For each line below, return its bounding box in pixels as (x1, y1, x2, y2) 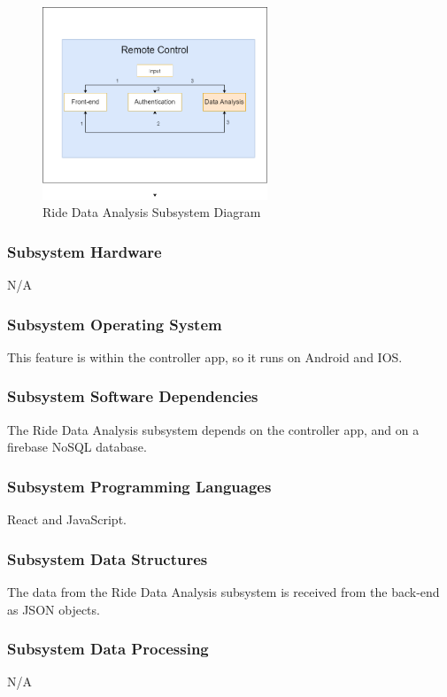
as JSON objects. (7, 600, 100, 618)
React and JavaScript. (7, 510, 127, 529)
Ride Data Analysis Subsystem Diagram (42, 203, 261, 221)
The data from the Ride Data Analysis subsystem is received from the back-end (7, 582, 440, 600)
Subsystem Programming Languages (7, 475, 272, 497)
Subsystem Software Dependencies (7, 385, 258, 407)
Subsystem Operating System (7, 313, 222, 335)
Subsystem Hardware (7, 240, 162, 262)
